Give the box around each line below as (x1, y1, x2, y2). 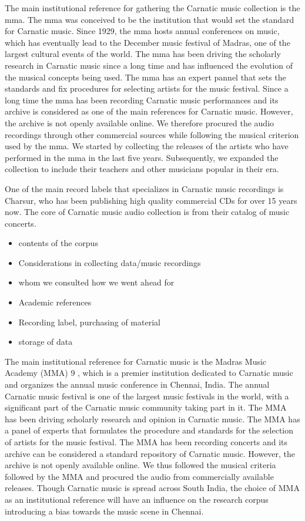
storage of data (18, 335, 73, 348)
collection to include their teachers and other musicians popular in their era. (5, 163, 279, 175)
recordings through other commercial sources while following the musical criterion (5, 128, 299, 140)
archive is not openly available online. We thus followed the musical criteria (5, 459, 276, 471)
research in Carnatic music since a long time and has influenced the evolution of (5, 59, 293, 71)
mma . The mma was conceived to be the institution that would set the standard (5, 13, 294, 25)
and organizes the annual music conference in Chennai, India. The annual (5, 378, 270, 391)
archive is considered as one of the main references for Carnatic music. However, (5, 105, 293, 117)
